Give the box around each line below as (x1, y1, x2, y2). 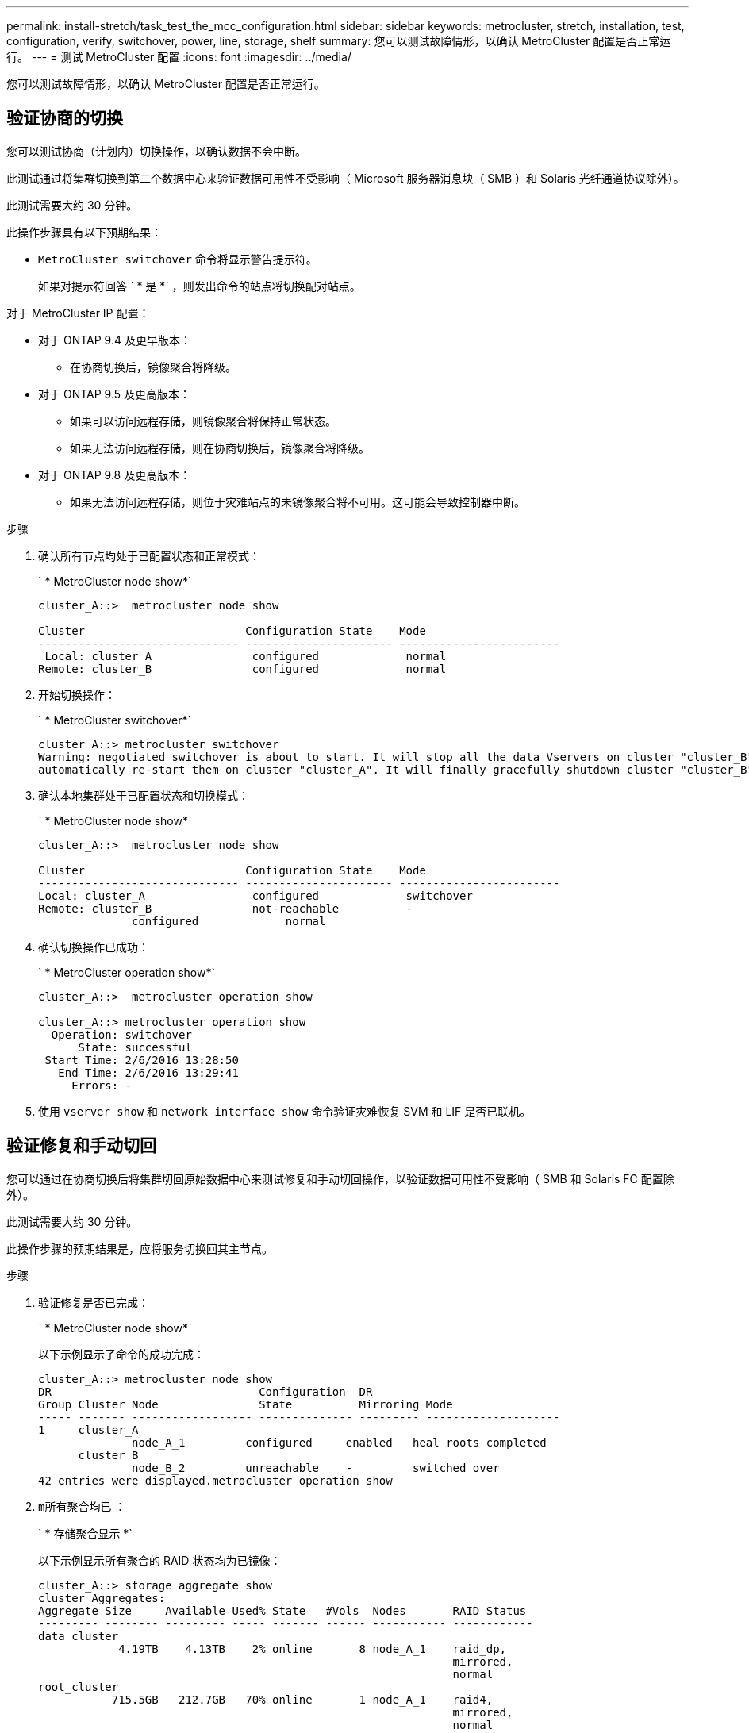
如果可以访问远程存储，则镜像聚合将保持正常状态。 (70, 413, 336, 428)
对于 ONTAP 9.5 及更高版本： (38, 386, 190, 401)
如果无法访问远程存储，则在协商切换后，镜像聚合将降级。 (70, 440, 370, 455)
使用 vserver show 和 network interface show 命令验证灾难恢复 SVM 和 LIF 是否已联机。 (38, 1104, 532, 1118)
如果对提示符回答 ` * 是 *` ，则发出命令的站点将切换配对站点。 (38, 279, 361, 293)
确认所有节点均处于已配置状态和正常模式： (38, 548, 260, 563)
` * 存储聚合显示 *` (38, 1526, 133, 1540)
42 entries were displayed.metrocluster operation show (38, 1474, 393, 1487)
